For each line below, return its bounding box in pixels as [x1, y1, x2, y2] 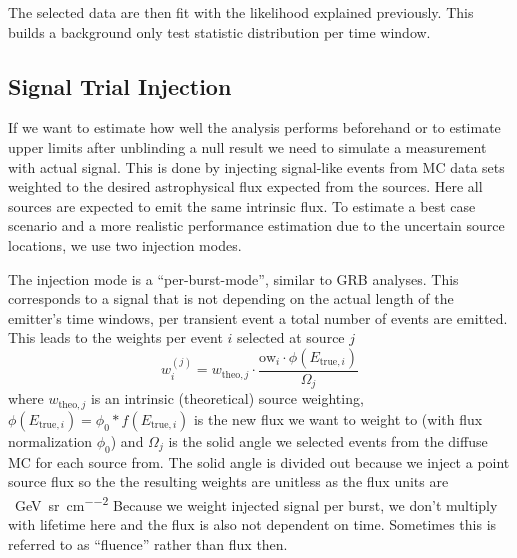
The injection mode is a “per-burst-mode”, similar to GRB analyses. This [8, 268, 459, 289]
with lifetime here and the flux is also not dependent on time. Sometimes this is [8, 514, 497, 535]
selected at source [237, 327, 345, 348]
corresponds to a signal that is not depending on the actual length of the [8, 288, 454, 309]
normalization [8, 430, 93, 451]
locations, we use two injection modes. [8, 234, 242, 255]
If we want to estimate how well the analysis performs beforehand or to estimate [8, 117, 501, 138]
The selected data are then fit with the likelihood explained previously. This [8, 2, 474, 22]
